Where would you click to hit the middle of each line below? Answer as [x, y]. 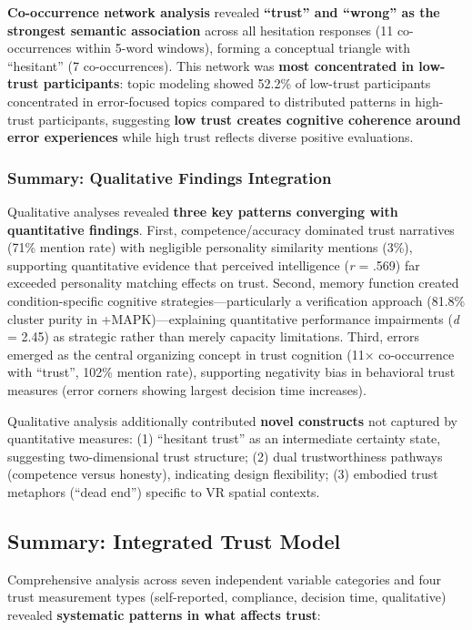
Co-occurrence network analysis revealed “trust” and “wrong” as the [224, 12]
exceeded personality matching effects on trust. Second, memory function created [233, 283]
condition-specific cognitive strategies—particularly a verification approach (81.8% [236, 300]
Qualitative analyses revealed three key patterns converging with [203, 211]
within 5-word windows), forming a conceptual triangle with [243, 48]
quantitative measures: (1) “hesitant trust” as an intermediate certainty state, [224, 438]
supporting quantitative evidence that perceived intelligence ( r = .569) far [214, 264]
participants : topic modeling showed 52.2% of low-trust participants [237, 83]
